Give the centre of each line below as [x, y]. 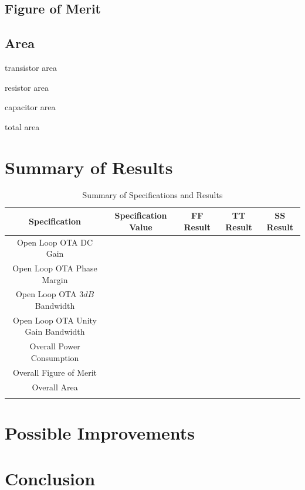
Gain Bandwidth [55, 331]
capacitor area [30, 107]
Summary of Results [89, 167]
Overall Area [55, 387]
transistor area [31, 67]
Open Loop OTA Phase [55, 268]
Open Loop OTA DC [55, 242]
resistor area [27, 87]
